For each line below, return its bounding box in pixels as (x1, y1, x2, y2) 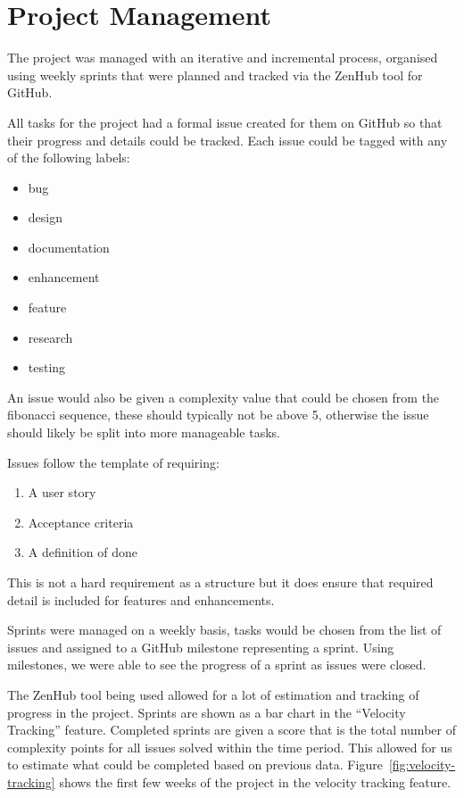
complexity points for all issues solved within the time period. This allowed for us (7, 737, 452, 756)
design (28, 208, 62, 227)
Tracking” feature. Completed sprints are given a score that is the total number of (7, 720, 456, 739)
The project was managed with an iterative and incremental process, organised (7, 48, 438, 67)
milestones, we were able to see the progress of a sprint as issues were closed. (7, 655, 427, 674)
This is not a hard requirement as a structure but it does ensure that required (7, 573, 434, 591)
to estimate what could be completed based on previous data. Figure (7, 755, 383, 774)
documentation (28, 237, 110, 256)
